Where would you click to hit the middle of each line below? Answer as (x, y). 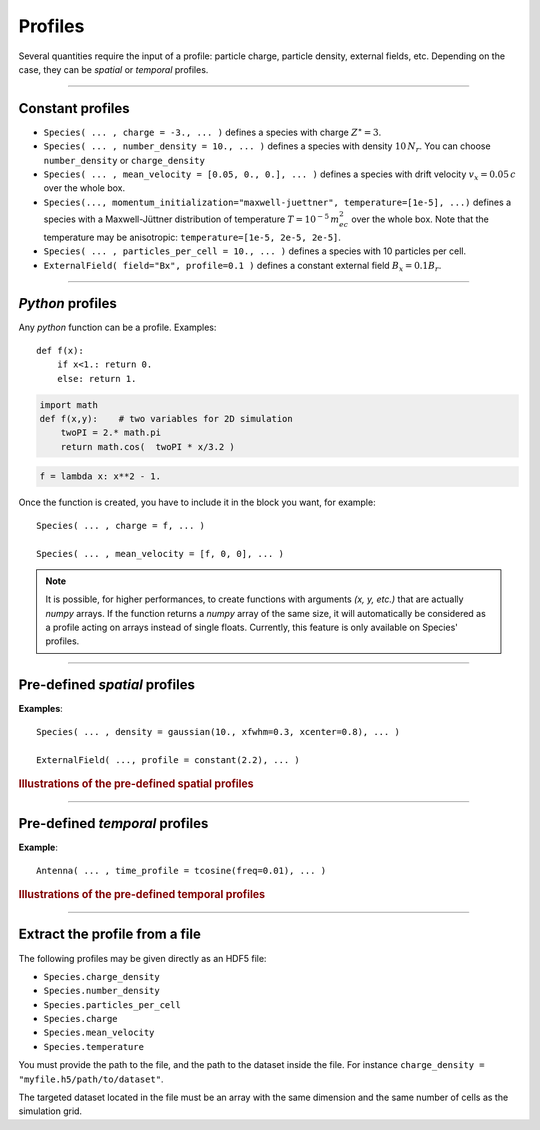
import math (69, 404)
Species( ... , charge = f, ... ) (120, 525)
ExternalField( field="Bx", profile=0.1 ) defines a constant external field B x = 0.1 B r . (242, 266)
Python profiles (67, 303)
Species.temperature (94, 1046)
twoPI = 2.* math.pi (111, 433)
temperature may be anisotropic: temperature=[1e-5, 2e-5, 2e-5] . (192, 237)
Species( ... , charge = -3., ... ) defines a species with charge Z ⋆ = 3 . (212, 131)
